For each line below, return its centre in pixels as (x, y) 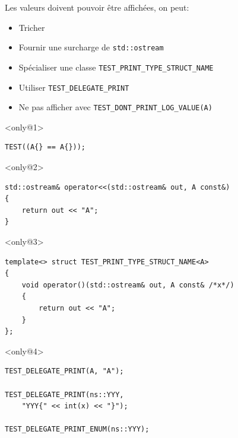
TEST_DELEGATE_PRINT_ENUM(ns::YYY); (77, 429)
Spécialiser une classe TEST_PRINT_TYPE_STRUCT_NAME (116, 67)
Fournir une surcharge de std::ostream (91, 47)
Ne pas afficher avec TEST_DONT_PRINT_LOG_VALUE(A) (115, 107)
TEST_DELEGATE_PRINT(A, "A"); (64, 371)
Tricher (32, 27)
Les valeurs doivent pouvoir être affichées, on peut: (97, 7)
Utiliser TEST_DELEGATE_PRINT (74, 87)
